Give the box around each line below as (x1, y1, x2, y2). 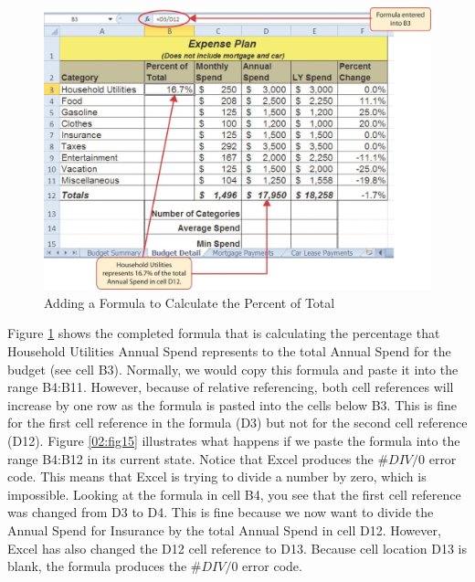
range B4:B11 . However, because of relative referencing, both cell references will (7, 377, 454, 397)
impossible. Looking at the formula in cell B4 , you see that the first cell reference (7, 484, 461, 503)
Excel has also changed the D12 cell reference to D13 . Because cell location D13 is (7, 538, 467, 557)
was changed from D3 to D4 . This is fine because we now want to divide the (7, 503, 434, 522)
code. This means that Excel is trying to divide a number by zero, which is (7, 467, 427, 486)
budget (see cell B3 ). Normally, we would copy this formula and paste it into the (7, 359, 459, 378)
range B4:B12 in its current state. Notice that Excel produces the (7, 449, 374, 468)
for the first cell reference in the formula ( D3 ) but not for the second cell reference (7, 413, 468, 432)
